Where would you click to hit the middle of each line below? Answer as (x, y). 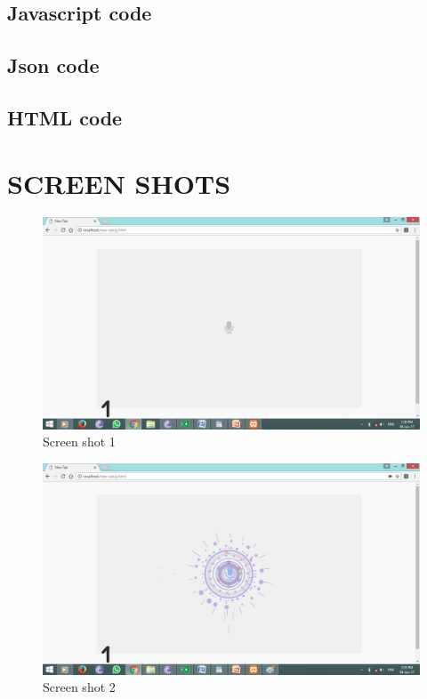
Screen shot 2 (79, 687)
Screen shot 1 (79, 442)
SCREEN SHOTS (119, 183)
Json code (53, 65)
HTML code (65, 117)
